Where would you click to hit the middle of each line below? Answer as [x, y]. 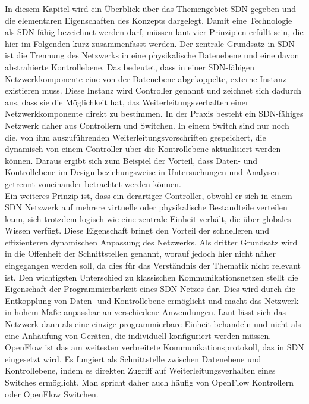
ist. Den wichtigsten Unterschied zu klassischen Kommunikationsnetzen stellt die [152, 277]
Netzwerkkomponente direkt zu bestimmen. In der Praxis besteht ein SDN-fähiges [154, 114]
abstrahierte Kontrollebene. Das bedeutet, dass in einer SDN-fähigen [130, 66]
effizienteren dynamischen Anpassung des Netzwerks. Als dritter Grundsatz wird [151, 242]
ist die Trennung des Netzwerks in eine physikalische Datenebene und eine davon [152, 55]
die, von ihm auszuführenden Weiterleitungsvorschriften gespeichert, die [135, 137]
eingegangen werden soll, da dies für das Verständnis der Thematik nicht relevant [153, 265]
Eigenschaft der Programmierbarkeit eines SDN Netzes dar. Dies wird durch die [150, 289]
